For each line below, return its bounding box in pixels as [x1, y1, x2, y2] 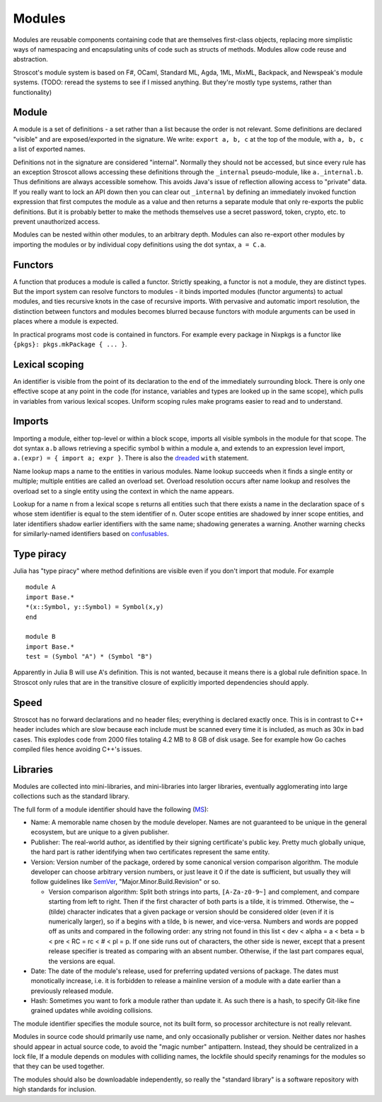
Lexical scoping [13, 358, 84, 370]
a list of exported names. [13, 145, 86, 154]
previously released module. [30, 987, 113, 995]
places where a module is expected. [13, 317, 119, 326]
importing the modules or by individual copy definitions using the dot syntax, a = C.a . [13, 240, 267, 249]
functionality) [13, 88, 52, 96]
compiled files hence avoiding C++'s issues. [13, 744, 143, 754]
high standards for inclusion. [13, 1085, 97, 1094]
